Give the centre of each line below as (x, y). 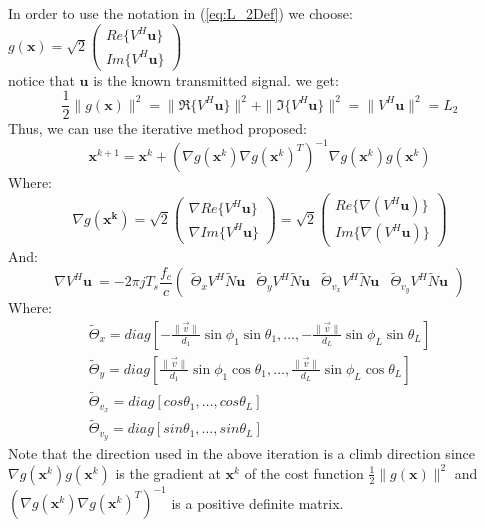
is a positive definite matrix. (257, 502)
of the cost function (304, 472)
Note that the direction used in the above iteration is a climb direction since (241, 453)
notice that (41, 79)
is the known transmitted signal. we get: (216, 79)
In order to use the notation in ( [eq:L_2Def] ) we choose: (180, 13)
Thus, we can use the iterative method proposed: (157, 128)
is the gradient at (168, 472)
